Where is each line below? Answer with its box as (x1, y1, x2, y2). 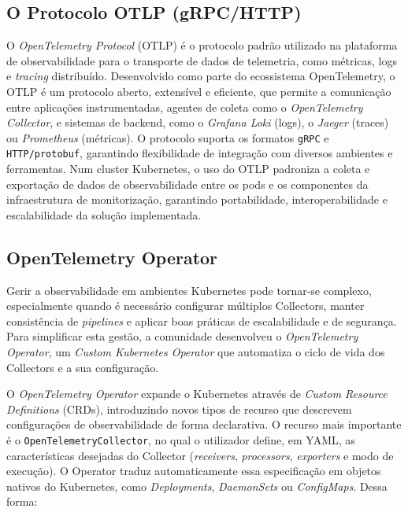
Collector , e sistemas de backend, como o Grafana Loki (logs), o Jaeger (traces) (6, 114, 389, 131)
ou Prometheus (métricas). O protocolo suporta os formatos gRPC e (6, 129, 329, 145)
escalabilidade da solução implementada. (6, 206, 202, 223)
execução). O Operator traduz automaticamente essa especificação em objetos (6, 462, 381, 479)
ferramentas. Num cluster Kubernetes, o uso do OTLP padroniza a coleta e (6, 160, 370, 177)
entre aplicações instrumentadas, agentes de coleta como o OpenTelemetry (6, 98, 363, 115)
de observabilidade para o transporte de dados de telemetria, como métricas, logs (6, 52, 398, 68)
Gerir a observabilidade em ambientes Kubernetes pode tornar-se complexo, (6, 282, 372, 298)
